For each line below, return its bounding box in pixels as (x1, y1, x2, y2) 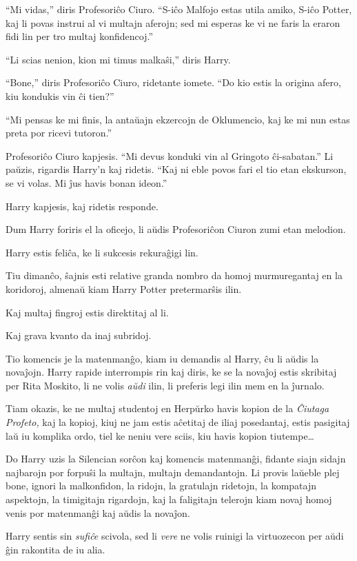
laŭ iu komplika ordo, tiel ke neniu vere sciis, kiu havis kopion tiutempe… (6, 428, 314, 442)
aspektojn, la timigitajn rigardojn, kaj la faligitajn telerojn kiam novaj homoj (6, 492, 332, 507)
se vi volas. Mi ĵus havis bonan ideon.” (6, 175, 167, 190)
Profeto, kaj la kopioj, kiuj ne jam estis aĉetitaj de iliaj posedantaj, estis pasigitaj (6, 415, 350, 429)
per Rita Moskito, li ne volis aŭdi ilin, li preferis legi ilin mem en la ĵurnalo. (6, 378, 325, 392)
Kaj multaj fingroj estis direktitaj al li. (6, 305, 169, 319)
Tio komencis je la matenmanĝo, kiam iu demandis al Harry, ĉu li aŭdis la (6, 351, 319, 365)
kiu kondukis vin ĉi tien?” (6, 88, 114, 103)
